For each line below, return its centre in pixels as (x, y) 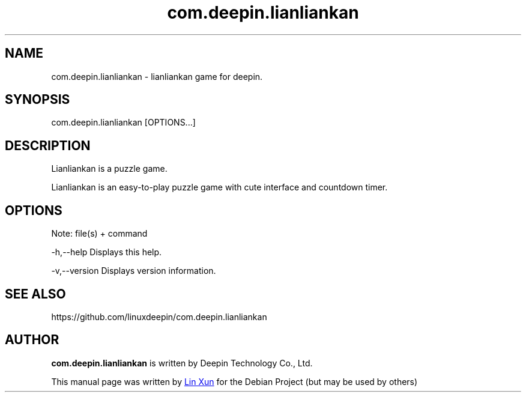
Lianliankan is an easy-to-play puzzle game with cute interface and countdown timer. (219, 187)
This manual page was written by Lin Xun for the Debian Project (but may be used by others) (234, 381)
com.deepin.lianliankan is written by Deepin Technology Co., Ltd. (182, 363)
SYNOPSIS (38, 100)
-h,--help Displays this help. (107, 252)
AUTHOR (32, 340)
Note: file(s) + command (99, 234)
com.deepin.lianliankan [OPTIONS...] (123, 123)
